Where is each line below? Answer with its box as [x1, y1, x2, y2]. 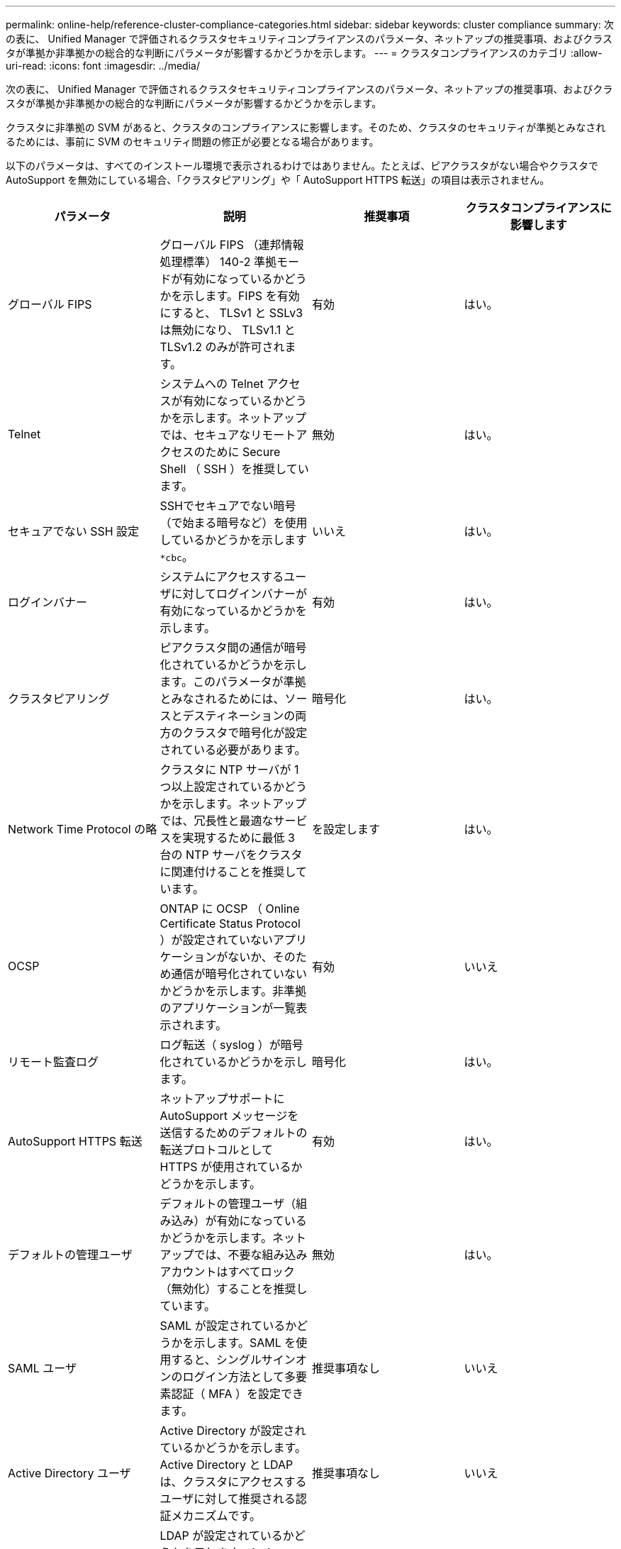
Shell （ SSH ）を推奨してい [160, 462, 309, 476]
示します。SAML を [194, 1336, 296, 1350]
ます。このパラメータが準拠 [160, 674, 306, 689]
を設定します [312, 822, 381, 836]
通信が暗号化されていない [171, 967, 308, 981]
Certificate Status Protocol [160, 916, 301, 931]
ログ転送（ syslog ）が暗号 [160, 1038, 303, 1052]
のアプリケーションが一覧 [160, 1001, 296, 1015]
